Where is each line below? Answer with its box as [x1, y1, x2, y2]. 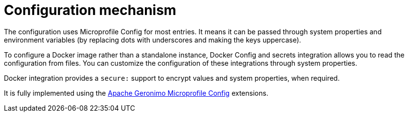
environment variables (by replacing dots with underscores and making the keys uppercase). [4, 35, 302, 44]
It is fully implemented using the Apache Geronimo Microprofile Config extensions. [4, 88, 268, 97]
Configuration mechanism [4, 2, 177, 18]
